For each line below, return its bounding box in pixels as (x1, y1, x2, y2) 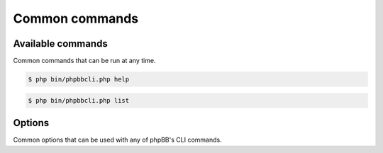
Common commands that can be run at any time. (13, 57, 156, 65)
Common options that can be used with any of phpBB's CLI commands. (13, 135, 223, 144)
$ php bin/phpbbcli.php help (28, 75, 130, 84)
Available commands (13, 38, 108, 50)
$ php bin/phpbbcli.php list (28, 96, 130, 104)
